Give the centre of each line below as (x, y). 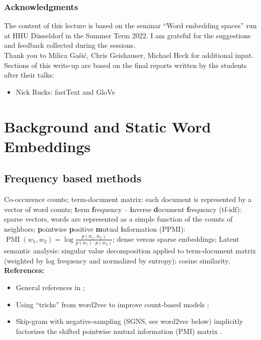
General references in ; (50, 287)
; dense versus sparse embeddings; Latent (176, 239)
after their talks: (29, 75)
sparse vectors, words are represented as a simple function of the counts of (118, 219)
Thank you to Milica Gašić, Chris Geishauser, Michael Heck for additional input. (129, 55)
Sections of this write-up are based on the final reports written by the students (125, 65)
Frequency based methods (73, 178)
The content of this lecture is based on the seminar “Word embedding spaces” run (130, 25)
